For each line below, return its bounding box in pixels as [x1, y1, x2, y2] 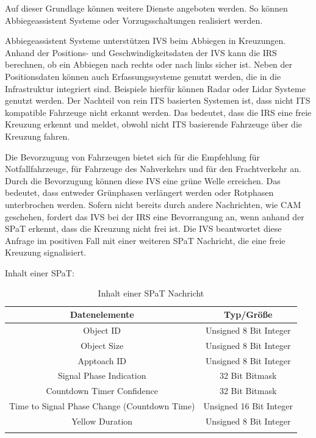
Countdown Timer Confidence [46, 384, 158, 397]
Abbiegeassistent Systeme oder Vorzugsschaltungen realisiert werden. [5, 13, 263, 26]
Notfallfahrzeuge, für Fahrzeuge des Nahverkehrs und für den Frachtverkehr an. [5, 162, 301, 175]
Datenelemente [70, 308, 134, 321]
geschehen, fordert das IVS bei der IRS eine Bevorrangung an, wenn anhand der [5, 210, 304, 223]
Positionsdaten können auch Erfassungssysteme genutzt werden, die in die [5, 70, 281, 82]
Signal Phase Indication [57, 369, 146, 382]
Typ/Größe [223, 308, 273, 321]
